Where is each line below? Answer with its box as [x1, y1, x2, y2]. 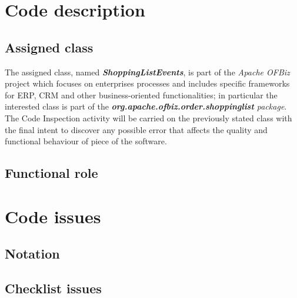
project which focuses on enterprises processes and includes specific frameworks [5, 77, 290, 90]
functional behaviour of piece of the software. [5, 135, 167, 147]
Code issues [5, 204, 101, 228]
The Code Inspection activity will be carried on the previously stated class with [5, 111, 292, 124]
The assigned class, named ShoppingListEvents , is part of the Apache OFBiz [5, 65, 290, 78]
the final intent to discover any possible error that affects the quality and [5, 123, 268, 135]
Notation [5, 244, 60, 263]
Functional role [5, 164, 98, 182]
